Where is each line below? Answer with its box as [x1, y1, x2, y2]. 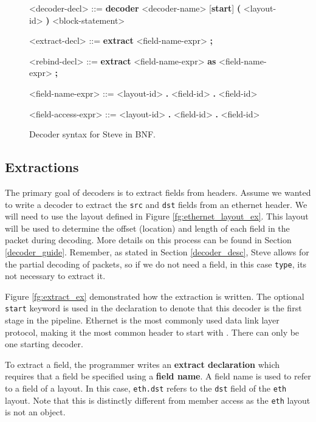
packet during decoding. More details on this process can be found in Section [5, 233, 292, 246]
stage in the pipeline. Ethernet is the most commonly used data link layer [5, 314, 280, 327]
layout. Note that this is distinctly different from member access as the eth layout [5, 393, 311, 406]
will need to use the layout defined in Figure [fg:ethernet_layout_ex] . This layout [5, 210, 309, 223]
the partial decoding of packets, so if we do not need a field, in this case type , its [5, 257, 307, 270]
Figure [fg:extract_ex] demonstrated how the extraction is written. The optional [5, 289, 304, 302]
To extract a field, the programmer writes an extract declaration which [5, 358, 280, 370]
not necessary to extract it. [5, 269, 106, 282]
